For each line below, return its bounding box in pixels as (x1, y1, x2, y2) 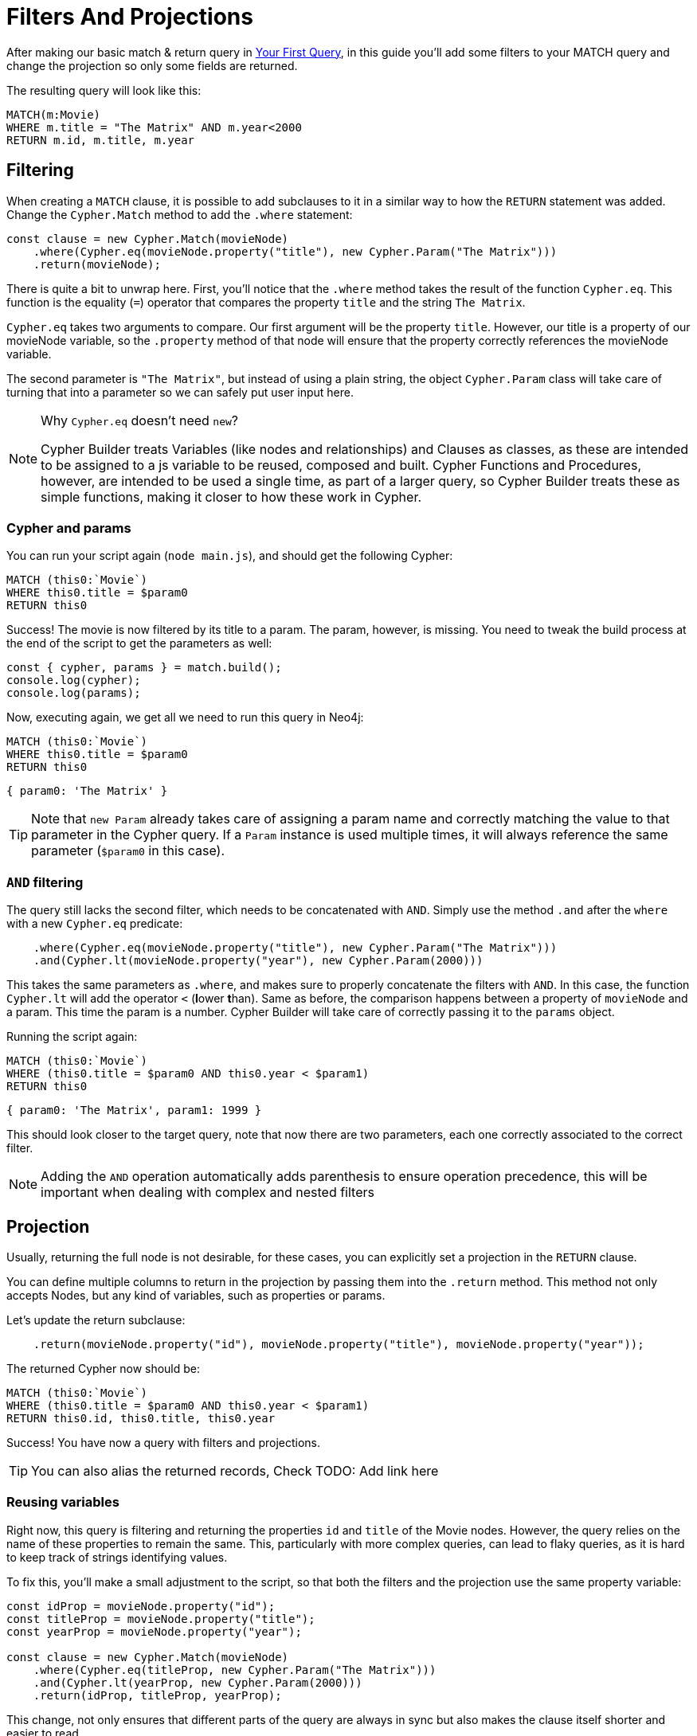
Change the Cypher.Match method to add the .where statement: (6, 207, 353, 221)
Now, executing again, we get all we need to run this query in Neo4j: (6, 710, 364, 725)
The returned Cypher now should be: (6, 1361, 201, 1375)
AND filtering (6, 874, 84, 890)
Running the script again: (6, 1030, 138, 1044)
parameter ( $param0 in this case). (31, 843, 225, 859)
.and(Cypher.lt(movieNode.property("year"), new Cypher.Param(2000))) (33, 954, 484, 968)
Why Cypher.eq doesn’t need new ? (41, 412, 239, 428)
